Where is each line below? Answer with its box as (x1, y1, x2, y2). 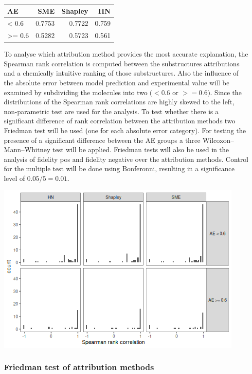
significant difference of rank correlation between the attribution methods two (4, 116, 235, 126)
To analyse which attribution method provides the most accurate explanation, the (4, 49, 248, 59)
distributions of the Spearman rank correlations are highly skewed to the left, (4, 97, 234, 107)
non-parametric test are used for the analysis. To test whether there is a (4, 106, 219, 116)
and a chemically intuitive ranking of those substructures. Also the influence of (4, 68, 239, 78)
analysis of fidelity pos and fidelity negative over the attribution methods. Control (4, 154, 249, 164)
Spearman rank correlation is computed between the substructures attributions (4, 58, 240, 68)
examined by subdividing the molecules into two (4, 87, 147, 97)
